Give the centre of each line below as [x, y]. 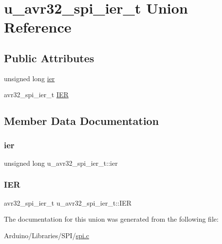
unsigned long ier [29, 78]
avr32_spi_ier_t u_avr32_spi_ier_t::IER [68, 202]
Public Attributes [49, 58]
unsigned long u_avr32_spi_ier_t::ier [61, 163]
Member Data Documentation [82, 121]
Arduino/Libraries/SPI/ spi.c [46, 235]
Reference [38, 27]
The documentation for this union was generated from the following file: [111, 219]
